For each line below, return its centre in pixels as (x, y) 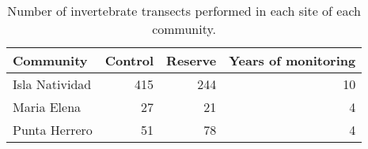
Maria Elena (47, 107)
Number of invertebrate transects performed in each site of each (184, 11)
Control (129, 60)
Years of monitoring (292, 60)
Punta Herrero (53, 130)
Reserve (192, 60)
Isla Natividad (52, 84)
